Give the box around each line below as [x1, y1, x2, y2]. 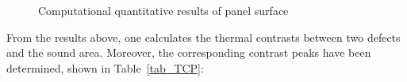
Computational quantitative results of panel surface [38, 2, 289, 18]
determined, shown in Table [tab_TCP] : [6, 59, 204, 76]
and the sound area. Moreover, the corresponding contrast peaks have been [6, 44, 371, 61]
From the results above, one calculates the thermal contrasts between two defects [6, 28, 401, 45]
